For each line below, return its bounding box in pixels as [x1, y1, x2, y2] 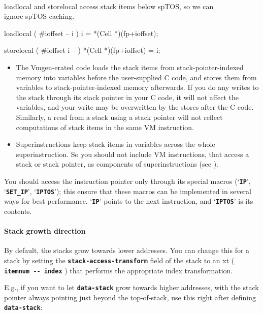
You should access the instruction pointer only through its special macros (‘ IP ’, [4, 175, 251, 186]
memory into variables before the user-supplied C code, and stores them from [16, 72, 257, 82]
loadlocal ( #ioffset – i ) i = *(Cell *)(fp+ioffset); [4, 27, 158, 38]
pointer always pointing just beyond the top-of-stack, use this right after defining [4, 292, 256, 302]
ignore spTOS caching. [4, 11, 75, 21]
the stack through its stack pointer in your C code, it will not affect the [16, 91, 239, 102]
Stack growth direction [4, 226, 86, 236]
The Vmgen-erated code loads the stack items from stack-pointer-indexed [16, 61, 244, 72]
